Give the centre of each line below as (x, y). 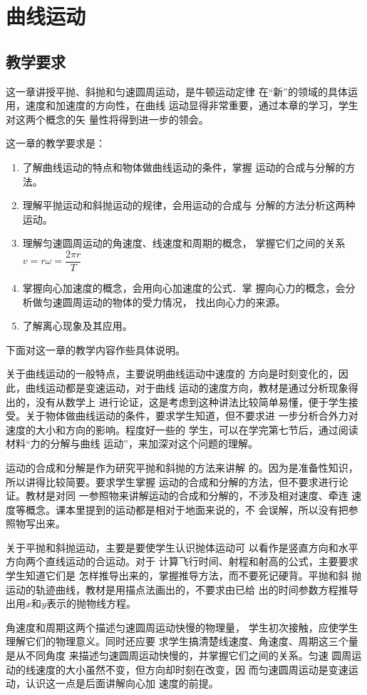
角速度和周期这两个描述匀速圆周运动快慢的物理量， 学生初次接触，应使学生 (182, 627)
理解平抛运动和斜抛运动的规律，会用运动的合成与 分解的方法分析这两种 (189, 205)
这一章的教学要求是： (56, 143)
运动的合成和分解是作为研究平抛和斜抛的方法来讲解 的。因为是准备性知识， (182, 467)
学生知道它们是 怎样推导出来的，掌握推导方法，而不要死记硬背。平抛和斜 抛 (184, 575)
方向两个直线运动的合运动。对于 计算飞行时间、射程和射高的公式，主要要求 (182, 561)
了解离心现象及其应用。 (77, 326)
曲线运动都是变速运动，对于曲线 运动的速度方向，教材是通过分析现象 (187, 387)
